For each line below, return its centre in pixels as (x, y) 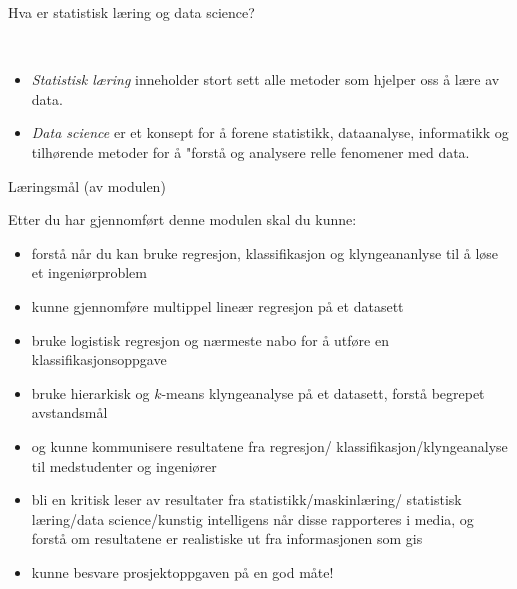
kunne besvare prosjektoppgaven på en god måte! (182, 571)
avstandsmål (69, 412)
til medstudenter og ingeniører (124, 465)
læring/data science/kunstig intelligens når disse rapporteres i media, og (252, 518)
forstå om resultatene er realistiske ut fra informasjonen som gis (227, 538)
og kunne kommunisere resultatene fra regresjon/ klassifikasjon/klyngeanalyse (269, 445)
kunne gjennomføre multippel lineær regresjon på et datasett (217, 305)
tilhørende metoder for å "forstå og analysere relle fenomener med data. (250, 151)
